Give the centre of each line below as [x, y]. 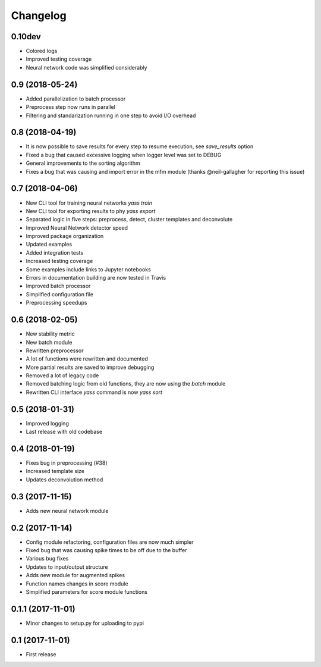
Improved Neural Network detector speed [77, 228]
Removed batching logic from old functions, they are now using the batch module [126, 384]
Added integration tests [54, 252]
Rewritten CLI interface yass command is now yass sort [94, 392]
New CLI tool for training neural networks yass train [89, 203]
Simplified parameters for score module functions [87, 591]
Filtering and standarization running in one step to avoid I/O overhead [111, 115]
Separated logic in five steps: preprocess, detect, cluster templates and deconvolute [129, 220]
